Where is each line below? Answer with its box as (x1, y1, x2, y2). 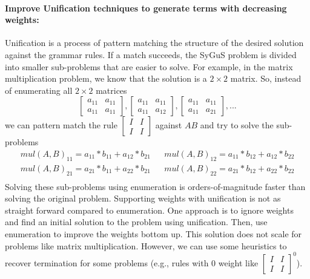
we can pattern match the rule (5, 119, 117, 131)
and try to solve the (200, 119, 274, 131)
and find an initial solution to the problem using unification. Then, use (5, 215, 268, 228)
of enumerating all (5, 84, 73, 96)
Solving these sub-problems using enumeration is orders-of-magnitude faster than (5, 180, 306, 192)
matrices (96, 84, 127, 96)
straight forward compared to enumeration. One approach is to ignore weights (5, 203, 294, 216)
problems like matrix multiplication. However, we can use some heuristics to (5, 239, 287, 252)
